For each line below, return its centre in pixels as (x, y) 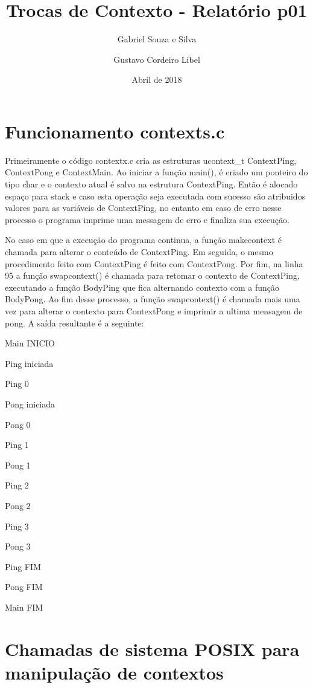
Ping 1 (17, 445)
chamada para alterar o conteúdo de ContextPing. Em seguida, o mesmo (139, 252)
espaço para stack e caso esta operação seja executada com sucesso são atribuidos (155, 196)
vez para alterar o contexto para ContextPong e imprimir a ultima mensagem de (154, 310)
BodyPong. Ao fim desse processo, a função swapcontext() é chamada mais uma (153, 299)
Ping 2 (17, 485)
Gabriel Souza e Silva (157, 39)
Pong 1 (18, 465)
